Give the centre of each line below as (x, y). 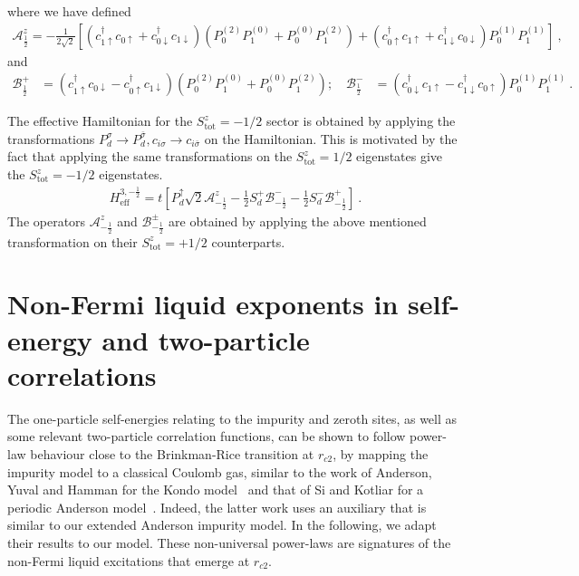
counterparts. (248, 241)
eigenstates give (400, 156)
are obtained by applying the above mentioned (298, 221)
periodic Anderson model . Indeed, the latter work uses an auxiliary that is (217, 507)
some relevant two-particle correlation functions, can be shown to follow (207, 436)
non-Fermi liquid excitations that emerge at (129, 560)
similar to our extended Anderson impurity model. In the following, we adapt (222, 525)
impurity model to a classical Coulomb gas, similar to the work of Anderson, (220, 471)
